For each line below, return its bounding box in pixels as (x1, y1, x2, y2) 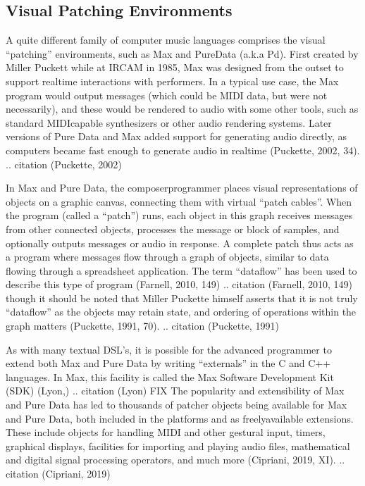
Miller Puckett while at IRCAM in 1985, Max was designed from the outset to (6, 60, 344, 75)
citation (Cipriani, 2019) (6, 466, 111, 481)
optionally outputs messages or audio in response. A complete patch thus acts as (6, 235, 354, 250)
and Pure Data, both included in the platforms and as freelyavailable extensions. (6, 411, 354, 425)
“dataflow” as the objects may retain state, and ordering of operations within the (6, 304, 357, 319)
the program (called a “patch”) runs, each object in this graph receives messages (6, 208, 353, 223)
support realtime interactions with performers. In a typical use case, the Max (6, 73, 339, 88)
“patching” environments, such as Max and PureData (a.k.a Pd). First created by (6, 46, 359, 61)
